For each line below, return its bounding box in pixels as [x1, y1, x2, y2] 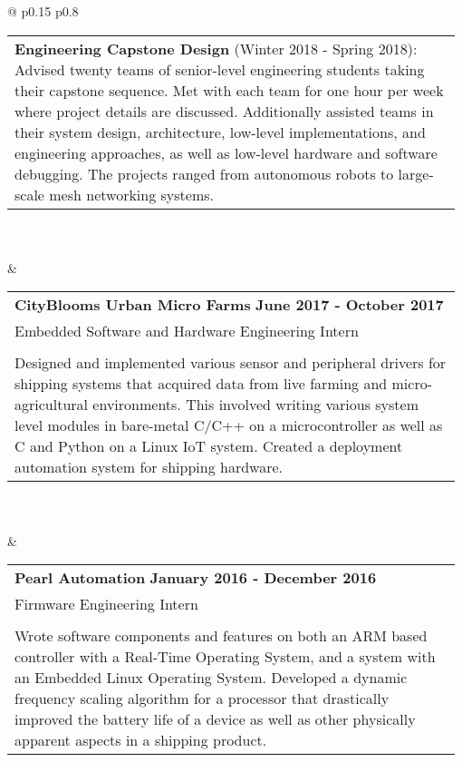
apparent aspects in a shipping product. [14, 729, 267, 751]
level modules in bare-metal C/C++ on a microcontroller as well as [14, 415, 443, 436]
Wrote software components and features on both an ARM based [14, 625, 428, 647]
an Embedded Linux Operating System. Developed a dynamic [14, 667, 408, 689]
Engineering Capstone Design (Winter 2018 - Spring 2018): [14, 37, 418, 59]
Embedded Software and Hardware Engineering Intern [14, 320, 359, 342]
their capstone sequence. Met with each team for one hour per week [14, 79, 444, 101]
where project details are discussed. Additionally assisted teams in [14, 100, 434, 122]
